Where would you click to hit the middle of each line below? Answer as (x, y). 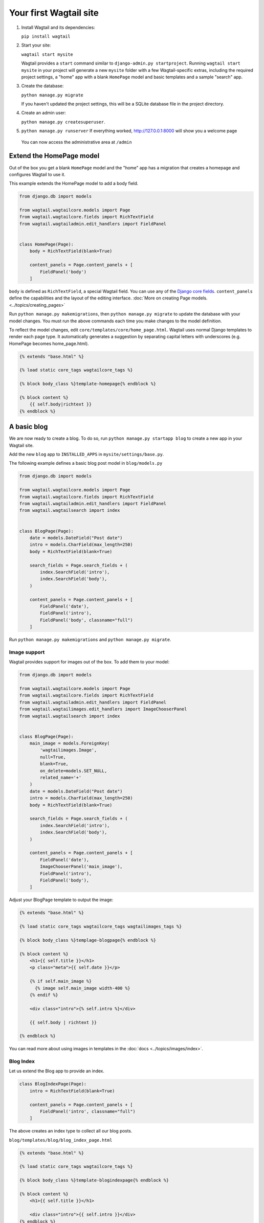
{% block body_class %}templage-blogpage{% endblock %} (88, 940)
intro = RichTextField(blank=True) (72, 1091)
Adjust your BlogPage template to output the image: (61, 900)
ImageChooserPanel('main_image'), (81, 867)
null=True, (53, 757)
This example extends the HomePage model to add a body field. (74, 183)
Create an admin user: (44, 113)
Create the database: (43, 86)
